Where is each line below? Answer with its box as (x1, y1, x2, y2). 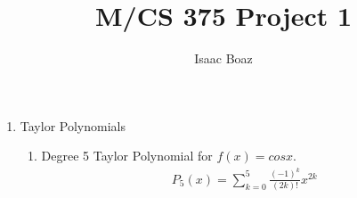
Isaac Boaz (194, 49, 253, 68)
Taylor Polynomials (20, 116, 126, 135)
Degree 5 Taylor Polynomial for (41, 146, 213, 165)
